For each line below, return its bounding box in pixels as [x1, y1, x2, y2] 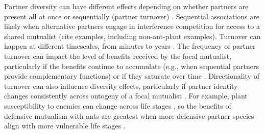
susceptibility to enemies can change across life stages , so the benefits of [4, 100, 231, 111]
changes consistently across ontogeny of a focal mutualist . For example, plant [4, 90, 248, 101]
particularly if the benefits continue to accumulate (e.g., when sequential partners [4, 60, 259, 71]
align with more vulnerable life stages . [4, 120, 126, 131]
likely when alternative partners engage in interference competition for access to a [4, 21, 260, 31]
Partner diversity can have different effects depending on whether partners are [4, 1, 249, 11]
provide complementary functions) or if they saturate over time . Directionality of [4, 71, 259, 81]
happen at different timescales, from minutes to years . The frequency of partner [4, 41, 256, 51]
